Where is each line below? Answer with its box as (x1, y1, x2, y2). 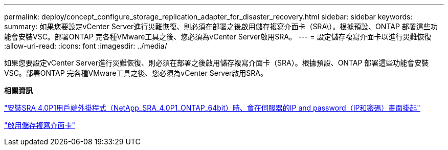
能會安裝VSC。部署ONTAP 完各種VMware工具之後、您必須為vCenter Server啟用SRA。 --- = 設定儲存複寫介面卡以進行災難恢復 (4, 32, 432, 41)
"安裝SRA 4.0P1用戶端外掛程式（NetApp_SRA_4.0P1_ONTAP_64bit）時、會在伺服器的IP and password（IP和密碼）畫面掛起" (4, 103, 420, 112)
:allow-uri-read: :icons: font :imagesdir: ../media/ (4, 41, 167, 50)
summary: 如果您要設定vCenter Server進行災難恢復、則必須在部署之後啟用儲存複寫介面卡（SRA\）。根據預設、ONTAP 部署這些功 (4, 22, 438, 31)
